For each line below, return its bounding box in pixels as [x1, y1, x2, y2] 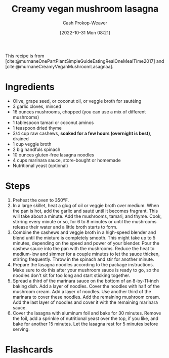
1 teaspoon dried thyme [12, 125, 62, 131]
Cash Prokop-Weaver [62, 20, 108, 26]
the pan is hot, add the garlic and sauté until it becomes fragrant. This [12, 208, 158, 214]
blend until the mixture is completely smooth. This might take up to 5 [12, 234, 156, 241]
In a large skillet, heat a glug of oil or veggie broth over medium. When [12, 202, 159, 208]
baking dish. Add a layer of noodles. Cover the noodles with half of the [12, 283, 160, 289]
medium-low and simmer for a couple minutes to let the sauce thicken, [12, 251, 160, 257]
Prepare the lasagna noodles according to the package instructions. [12, 261, 154, 267]
